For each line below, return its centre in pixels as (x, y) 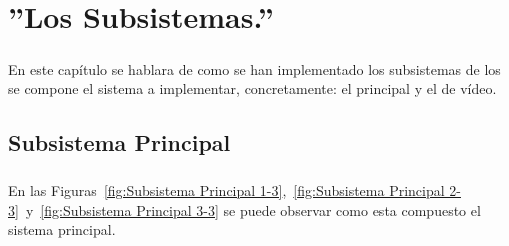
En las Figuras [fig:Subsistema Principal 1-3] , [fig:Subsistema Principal (226, 190)
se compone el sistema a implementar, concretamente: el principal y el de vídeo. (252, 88)
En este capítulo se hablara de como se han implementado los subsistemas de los (254, 68)
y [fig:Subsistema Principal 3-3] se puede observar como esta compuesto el (253, 209)
